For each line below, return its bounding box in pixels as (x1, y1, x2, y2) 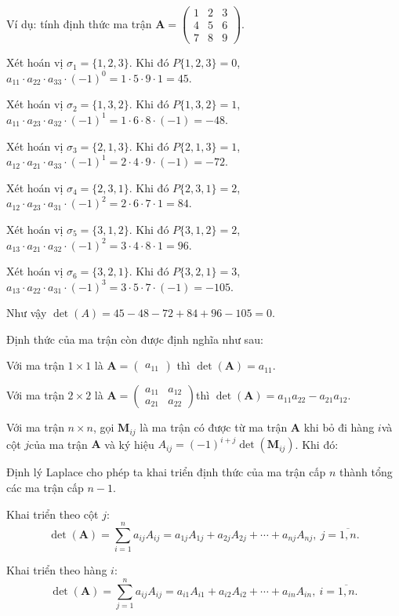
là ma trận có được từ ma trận (140, 419, 288, 436)
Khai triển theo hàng (6, 562, 107, 578)
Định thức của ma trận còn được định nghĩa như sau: (6, 330, 263, 347)
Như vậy (6, 304, 47, 321)
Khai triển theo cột (6, 505, 99, 522)
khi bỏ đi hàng (303, 419, 375, 436)
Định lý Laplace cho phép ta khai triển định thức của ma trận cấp (6, 464, 326, 480)
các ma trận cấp (6, 479, 84, 496)
